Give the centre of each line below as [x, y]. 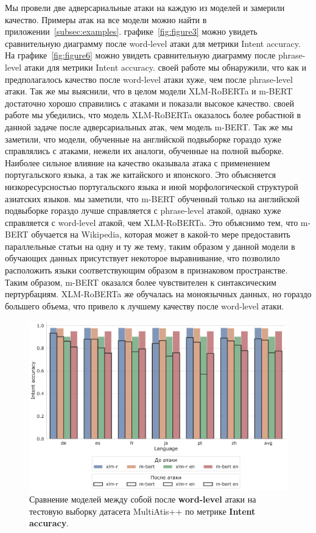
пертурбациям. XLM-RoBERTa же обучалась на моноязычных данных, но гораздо [158, 294]
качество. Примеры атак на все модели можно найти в [106, 19]
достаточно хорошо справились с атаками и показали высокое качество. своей [149, 103]
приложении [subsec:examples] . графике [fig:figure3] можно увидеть [131, 31]
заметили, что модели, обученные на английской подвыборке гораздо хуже [143, 139]
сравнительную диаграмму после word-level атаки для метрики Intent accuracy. [153, 43]
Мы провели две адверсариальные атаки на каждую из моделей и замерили [145, 7]
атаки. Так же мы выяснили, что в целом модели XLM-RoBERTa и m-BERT [149, 91]
